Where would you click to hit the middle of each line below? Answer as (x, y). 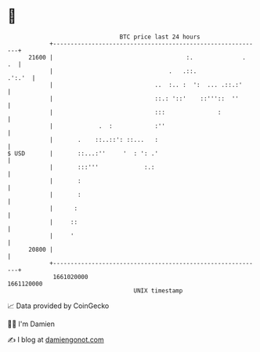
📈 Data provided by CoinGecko (58, 306)
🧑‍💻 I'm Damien (31, 324)
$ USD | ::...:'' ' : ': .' (83, 153)
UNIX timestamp (158, 290)
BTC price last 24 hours (160, 37)
